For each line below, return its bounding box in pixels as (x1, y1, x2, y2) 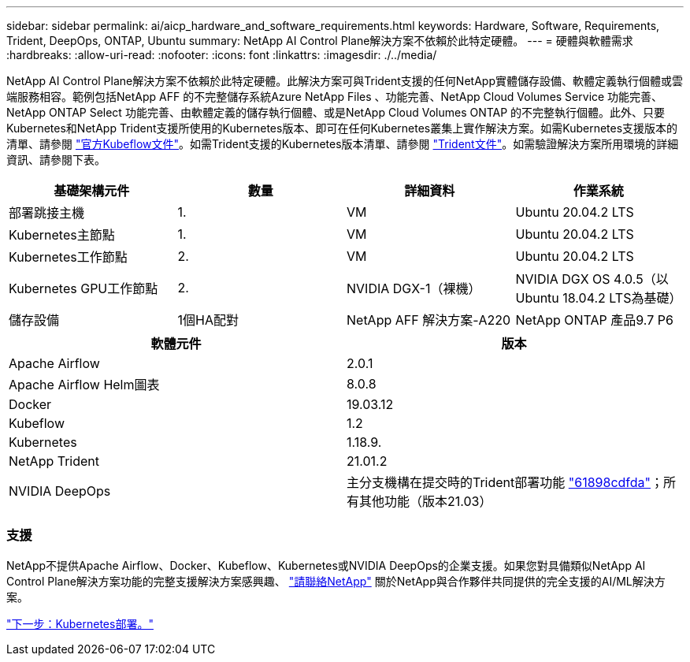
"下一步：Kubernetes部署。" (6, 616, 154, 630)
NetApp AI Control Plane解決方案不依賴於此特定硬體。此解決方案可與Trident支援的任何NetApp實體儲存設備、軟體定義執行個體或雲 (6, 74, 683, 87)
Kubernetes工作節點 (9, 249, 128, 265)
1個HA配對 (177, 312, 239, 328)
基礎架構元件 (54, 183, 130, 199)
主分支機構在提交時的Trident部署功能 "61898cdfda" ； (347, 474, 664, 490)
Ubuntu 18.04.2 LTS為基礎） (515, 290, 682, 306)
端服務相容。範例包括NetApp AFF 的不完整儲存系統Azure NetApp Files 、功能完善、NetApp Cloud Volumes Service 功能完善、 (6, 90, 663, 103)
